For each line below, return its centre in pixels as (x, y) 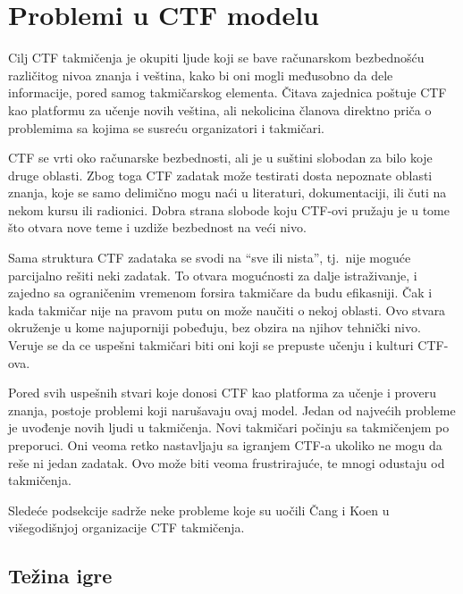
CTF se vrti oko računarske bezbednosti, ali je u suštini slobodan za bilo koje (220, 158)
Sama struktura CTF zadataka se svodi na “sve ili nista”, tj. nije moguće (210, 258)
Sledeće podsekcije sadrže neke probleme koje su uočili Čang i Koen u (199, 510)
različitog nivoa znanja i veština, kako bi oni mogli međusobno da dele (201, 75)
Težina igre (60, 576)
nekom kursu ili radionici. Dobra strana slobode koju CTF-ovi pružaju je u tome (229, 209)
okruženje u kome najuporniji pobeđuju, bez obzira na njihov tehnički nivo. (215, 327)
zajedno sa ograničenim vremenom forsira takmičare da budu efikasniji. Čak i (220, 293)
